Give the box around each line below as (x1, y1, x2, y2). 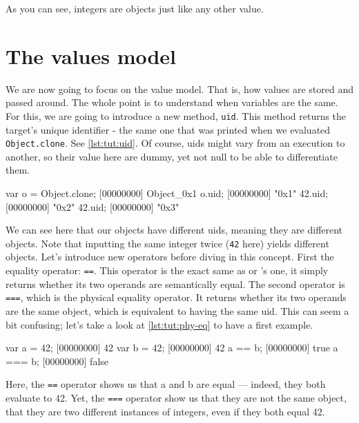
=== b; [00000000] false (6, 353, 109, 368)
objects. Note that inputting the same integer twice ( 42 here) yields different (6, 236, 329, 250)
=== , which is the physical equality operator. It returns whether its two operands (6, 290, 347, 305)
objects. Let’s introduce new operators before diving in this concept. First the (6, 249, 334, 264)
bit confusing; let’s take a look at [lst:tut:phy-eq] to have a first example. (6, 317, 313, 331)
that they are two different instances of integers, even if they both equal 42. (6, 404, 325, 418)
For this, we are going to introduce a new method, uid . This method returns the (6, 108, 347, 123)
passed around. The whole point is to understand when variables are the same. (6, 95, 338, 110)
